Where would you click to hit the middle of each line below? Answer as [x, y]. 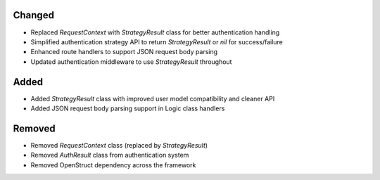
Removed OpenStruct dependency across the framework [113, 165]
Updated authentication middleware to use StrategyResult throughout [131, 62]
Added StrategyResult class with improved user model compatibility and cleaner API [153, 98]
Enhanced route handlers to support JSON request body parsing [124, 52]
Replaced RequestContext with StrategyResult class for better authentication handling [155, 32]
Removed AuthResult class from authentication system [110, 155]
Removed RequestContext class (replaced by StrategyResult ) [119, 145]
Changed [33, 15]
